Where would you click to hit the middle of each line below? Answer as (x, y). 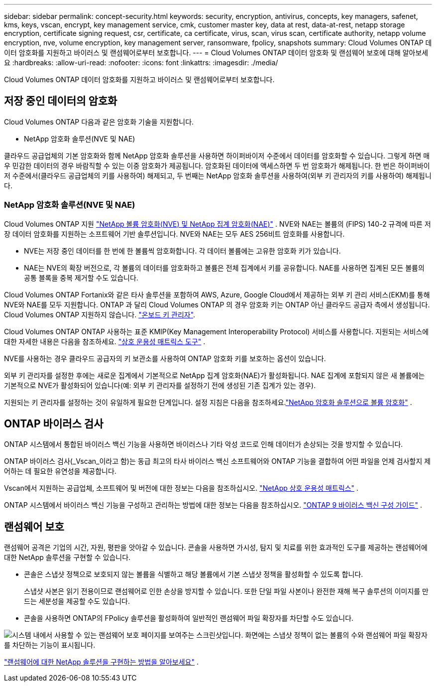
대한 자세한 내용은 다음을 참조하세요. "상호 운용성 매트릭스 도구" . (105, 341)
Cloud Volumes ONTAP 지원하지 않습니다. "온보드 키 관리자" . (100, 314)
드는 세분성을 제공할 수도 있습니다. (77, 601)
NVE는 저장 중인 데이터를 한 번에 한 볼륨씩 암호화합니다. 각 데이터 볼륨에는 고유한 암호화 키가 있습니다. (182, 251)
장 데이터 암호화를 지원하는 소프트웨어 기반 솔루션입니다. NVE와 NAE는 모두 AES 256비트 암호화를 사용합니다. (174, 234)
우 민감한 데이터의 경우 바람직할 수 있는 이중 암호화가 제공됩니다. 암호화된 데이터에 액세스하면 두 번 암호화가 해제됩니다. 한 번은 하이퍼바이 (217, 165)
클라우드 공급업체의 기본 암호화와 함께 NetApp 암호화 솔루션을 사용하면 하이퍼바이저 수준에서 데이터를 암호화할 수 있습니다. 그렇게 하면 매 (217, 155)
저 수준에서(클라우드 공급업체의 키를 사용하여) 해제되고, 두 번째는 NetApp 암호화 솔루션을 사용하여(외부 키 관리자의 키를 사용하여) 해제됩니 (218, 175)
